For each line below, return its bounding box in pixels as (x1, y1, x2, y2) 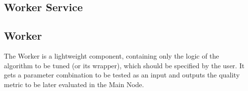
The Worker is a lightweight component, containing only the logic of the (4, 50, 219, 61)
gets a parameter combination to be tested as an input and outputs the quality (4, 70, 240, 80)
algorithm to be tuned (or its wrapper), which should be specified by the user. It (4, 60, 245, 70)
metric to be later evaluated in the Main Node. (4, 79, 144, 89)
